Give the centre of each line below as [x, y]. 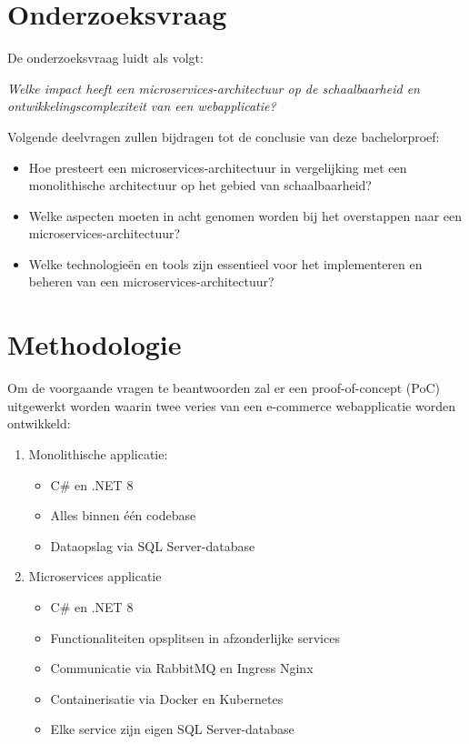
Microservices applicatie [95, 576]
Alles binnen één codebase [123, 515]
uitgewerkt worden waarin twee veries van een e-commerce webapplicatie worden [231, 405]
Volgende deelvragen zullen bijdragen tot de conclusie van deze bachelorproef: [224, 136]
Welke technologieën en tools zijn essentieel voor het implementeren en [225, 263]
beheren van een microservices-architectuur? [151, 282]
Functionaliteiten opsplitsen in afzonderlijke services [195, 637]
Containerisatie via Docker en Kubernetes [167, 698]
